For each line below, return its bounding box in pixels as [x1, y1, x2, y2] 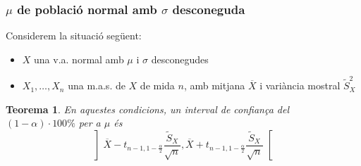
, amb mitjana [183, 78, 245, 93]
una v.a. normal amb [34, 51, 124, 66]
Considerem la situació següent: [6, 28, 142, 43]
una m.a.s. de [68, 78, 126, 93]
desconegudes [151, 51, 209, 66]
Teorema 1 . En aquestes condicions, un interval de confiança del [6, 101, 290, 116]
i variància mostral [259, 78, 341, 93]
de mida [140, 78, 175, 93]
